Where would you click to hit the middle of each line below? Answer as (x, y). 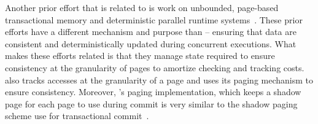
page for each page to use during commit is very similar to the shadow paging (151, 103)
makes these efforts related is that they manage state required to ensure (140, 56)
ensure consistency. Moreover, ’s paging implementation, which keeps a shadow (153, 92)
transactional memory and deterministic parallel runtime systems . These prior (154, 19)
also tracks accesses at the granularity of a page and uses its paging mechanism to (159, 79)
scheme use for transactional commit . (77, 116)
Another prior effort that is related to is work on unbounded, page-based (142, 7)
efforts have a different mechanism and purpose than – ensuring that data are (151, 32)
